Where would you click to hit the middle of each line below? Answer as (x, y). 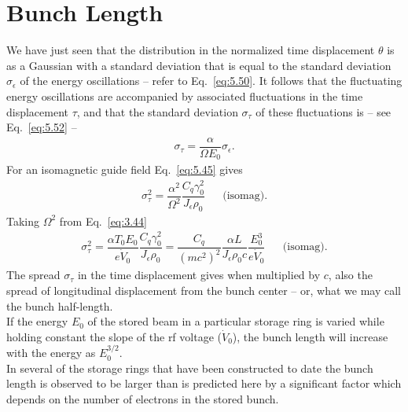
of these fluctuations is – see (323, 111)
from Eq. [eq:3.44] (103, 221)
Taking (23, 221)
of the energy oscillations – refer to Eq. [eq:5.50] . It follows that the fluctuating (211, 81)
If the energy (37, 321)
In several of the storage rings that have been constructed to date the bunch (190, 368)
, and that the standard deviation (157, 111)
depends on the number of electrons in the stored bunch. (143, 399)
